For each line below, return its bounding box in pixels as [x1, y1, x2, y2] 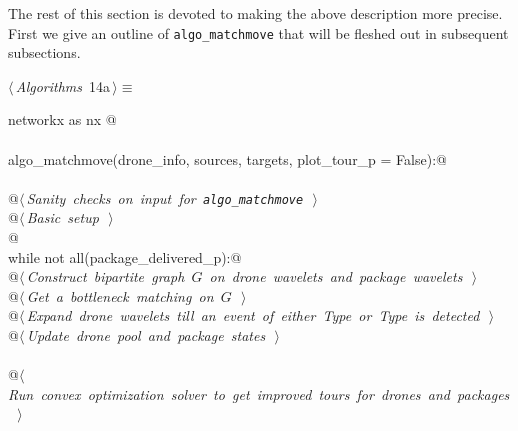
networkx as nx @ [8, 109, 117, 130]
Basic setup [26, 207, 99, 228]
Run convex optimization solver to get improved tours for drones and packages [8, 383, 510, 404]
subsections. [8, 42, 81, 63]
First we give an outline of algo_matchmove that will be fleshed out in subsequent [8, 22, 509, 43]
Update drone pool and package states [26, 325, 266, 346]
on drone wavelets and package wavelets [209, 266, 463, 287]
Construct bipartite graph [26, 266, 185, 287]
